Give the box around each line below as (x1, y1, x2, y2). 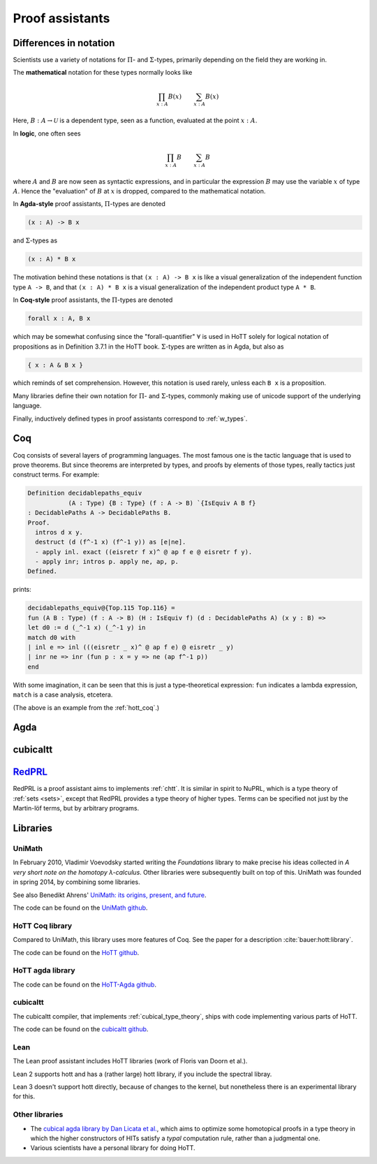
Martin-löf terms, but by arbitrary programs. (13, 804, 140, 813)
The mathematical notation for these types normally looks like (13, 68, 193, 77)
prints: (13, 585, 31, 594)
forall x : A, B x (27, 314, 91, 323)
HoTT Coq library (13, 921, 73, 931)
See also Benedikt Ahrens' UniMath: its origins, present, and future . (13, 891, 207, 899)
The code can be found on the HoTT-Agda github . (13, 980, 157, 989)
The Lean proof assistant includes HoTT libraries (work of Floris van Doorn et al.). (13, 1057, 248, 1065)
